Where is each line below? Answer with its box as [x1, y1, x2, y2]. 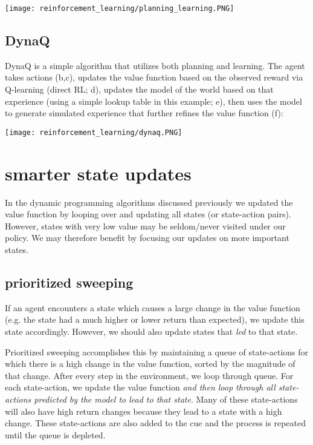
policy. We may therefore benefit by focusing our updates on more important [5, 231, 289, 244]
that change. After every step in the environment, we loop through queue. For [5, 369, 294, 381]
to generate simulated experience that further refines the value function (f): [5, 107, 283, 119]
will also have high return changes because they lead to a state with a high [5, 404, 282, 417]
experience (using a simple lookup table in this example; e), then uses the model [5, 94, 302, 107]
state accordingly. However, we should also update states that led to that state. [5, 325, 298, 337]
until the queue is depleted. [5, 428, 106, 441]
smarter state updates [5, 160, 192, 185]
